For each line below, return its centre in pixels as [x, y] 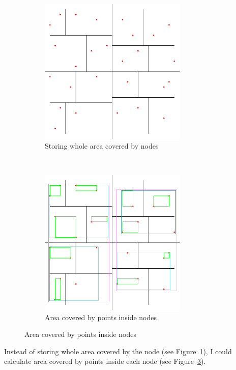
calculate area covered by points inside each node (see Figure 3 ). [105, 361]
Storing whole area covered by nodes [102, 146]
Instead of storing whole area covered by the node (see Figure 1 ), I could [118, 351]
